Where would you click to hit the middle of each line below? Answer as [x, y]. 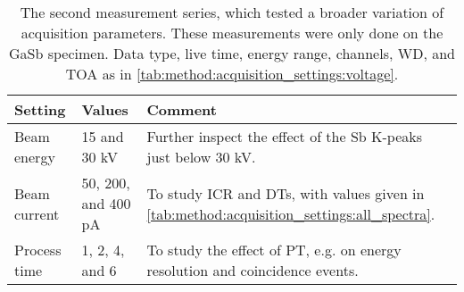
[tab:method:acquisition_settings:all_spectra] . [291, 213]
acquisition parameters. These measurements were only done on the [232, 33]
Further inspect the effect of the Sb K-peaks [285, 136]
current [37, 213]
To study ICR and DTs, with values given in [286, 193]
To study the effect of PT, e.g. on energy [274, 250]
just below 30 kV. [201, 157]
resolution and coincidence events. [253, 270]
